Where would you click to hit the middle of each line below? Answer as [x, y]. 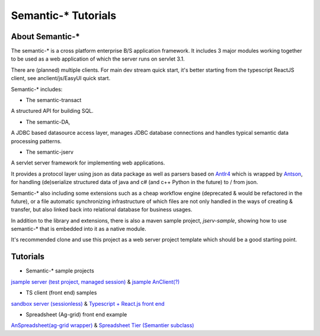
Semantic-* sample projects [60, 271]
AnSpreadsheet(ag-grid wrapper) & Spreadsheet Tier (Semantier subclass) [103, 325]
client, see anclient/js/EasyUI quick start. [61, 78]
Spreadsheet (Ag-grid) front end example [76, 314]
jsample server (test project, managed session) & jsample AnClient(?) [95, 281]
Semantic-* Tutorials [64, 15]
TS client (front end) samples [61, 293]
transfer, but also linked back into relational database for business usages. [102, 210]
